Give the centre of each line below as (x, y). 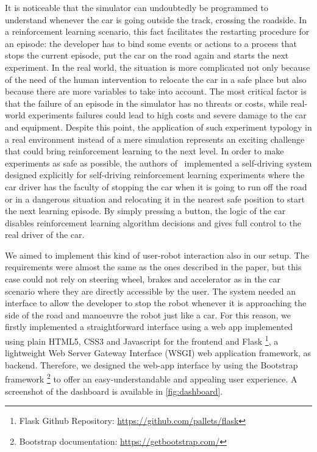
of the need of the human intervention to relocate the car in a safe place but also (156, 79)
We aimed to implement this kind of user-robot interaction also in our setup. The (157, 255)
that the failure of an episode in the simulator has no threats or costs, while (147, 103)
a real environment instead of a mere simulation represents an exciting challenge (155, 139)
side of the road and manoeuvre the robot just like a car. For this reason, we (148, 314)
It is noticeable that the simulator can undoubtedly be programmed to (137, 7)
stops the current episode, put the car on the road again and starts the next (147, 55)
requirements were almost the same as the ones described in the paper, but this (153, 267)
